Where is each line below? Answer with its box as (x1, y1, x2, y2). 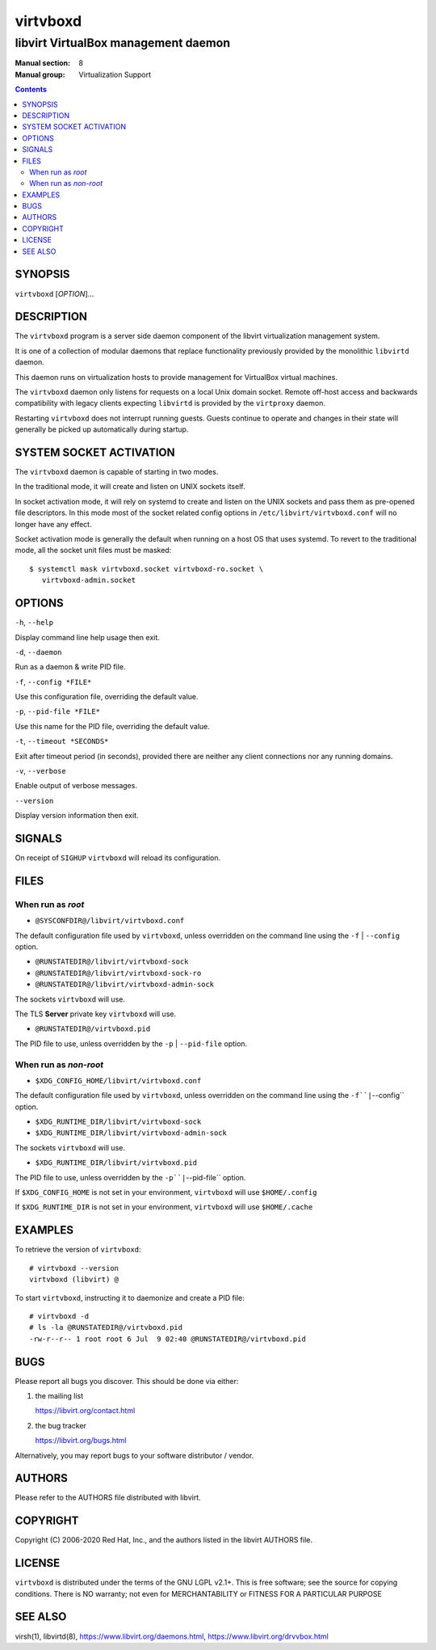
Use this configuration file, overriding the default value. (15, 692, 199, 702)
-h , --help (15, 618, 54, 627)
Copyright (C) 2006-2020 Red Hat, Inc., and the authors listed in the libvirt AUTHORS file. (15, 1535, 313, 1545)
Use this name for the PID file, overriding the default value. (15, 721, 210, 731)
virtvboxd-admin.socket (41, 576, 136, 585)
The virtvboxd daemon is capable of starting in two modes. (15, 467, 219, 477)
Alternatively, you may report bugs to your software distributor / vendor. (15, 1450, 254, 1460)
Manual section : (15, 58, 71, 68)
